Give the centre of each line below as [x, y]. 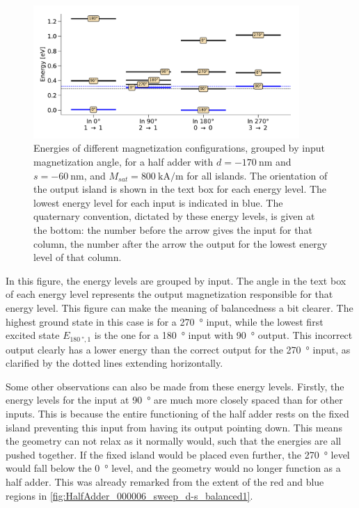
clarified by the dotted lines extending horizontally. [114, 363]
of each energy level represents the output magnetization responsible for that [169, 294]
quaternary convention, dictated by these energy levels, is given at [174, 216]
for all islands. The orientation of [257, 175]
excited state [33, 335]
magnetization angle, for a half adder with [123, 161]
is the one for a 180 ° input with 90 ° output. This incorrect [223, 335]
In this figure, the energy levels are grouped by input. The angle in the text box [176, 280]
